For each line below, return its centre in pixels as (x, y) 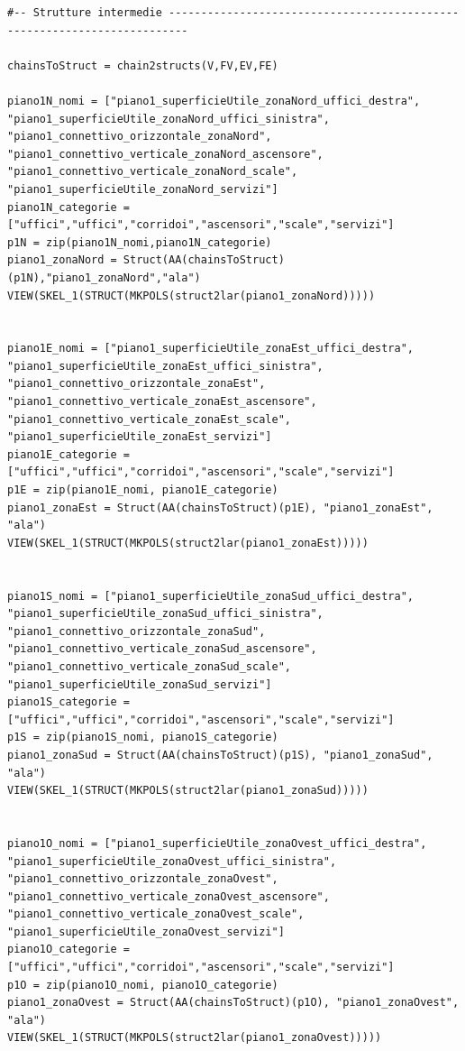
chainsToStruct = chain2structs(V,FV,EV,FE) (143, 65)
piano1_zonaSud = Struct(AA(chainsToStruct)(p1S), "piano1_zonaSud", (220, 755)
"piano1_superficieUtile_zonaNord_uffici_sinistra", (169, 119)
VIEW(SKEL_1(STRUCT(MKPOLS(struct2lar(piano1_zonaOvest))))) (195, 1038)
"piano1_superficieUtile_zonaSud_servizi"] (140, 684)
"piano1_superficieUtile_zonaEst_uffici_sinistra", (165, 366)
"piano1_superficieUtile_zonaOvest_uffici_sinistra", (172, 861)
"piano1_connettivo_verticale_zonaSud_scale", (149, 666)
